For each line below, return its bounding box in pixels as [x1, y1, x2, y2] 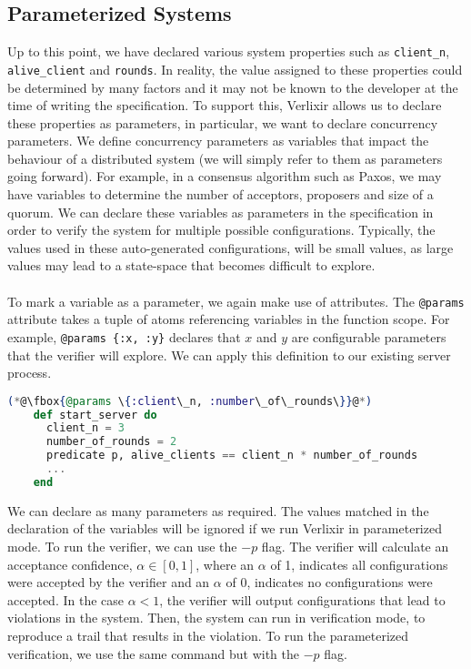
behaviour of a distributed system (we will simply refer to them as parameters [7, 148, 443, 167]
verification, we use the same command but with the [7, 644, 299, 663]
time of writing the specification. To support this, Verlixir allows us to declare [7, 96, 442, 115]
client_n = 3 [45, 421, 125, 435]
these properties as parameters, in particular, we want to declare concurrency [7, 113, 438, 132]
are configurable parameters [291, 327, 446, 346]
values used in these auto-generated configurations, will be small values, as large [7, 238, 454, 257]
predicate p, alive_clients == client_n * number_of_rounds [45, 449, 418, 462]
